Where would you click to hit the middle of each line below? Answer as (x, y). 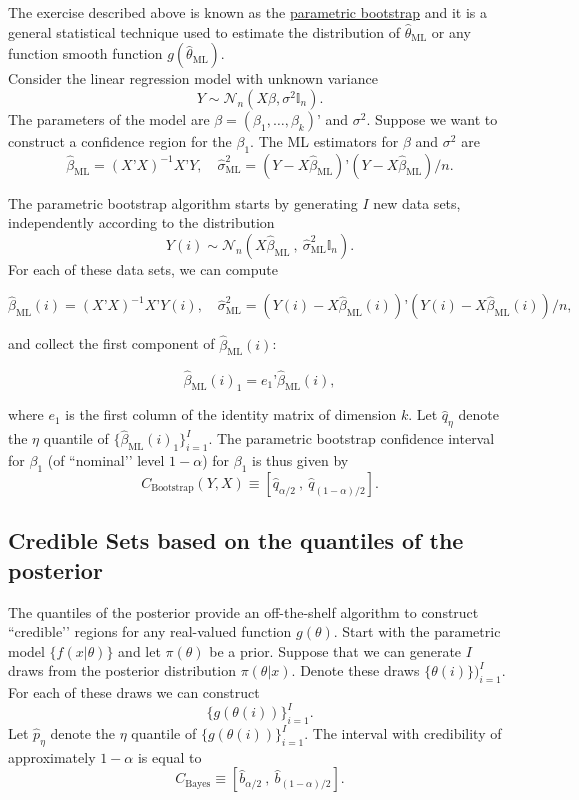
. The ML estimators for (324, 140)
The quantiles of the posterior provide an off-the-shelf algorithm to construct (243, 611)
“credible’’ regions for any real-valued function (150, 631)
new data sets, (417, 202)
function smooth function (85, 53)
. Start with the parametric (417, 631)
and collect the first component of (111, 343)
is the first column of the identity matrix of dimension (231, 414)
